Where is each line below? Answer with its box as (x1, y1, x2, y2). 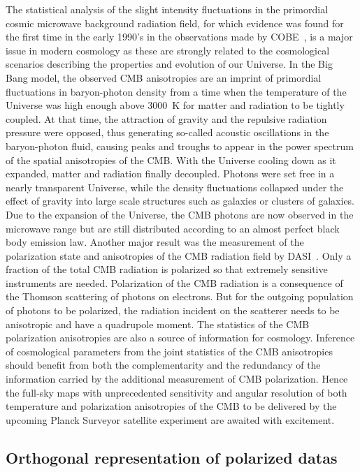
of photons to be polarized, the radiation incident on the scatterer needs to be (6, 303, 340, 318)
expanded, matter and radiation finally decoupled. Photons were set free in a (6, 166, 335, 181)
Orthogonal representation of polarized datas (6, 446, 338, 468)
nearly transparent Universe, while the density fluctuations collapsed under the (6, 179, 344, 194)
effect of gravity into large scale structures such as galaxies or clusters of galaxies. (6, 193, 355, 208)
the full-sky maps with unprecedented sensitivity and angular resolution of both (6, 385, 347, 399)
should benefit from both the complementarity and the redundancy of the (6, 357, 321, 372)
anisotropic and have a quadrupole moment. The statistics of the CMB (6, 316, 310, 331)
